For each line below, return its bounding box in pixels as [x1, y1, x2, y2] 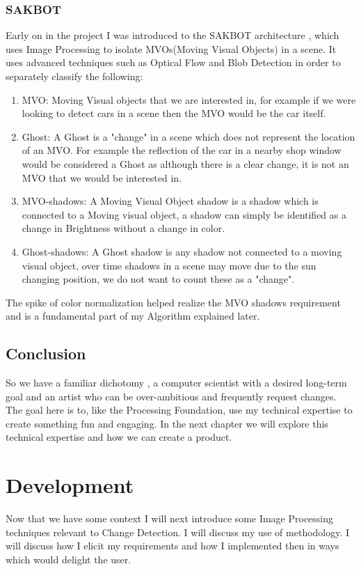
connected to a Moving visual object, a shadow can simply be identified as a [22, 207, 346, 221]
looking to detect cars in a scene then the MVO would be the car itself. [22, 106, 326, 120]
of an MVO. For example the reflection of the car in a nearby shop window [22, 143, 342, 157]
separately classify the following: [6, 69, 143, 83]
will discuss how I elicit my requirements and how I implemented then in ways [6, 538, 339, 553]
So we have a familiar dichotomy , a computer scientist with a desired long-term [6, 375, 347, 390]
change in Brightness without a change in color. [22, 221, 225, 235]
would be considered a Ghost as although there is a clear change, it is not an [22, 156, 349, 171]
